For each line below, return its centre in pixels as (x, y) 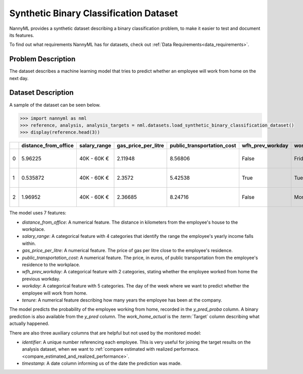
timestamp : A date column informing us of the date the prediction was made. (102, 363)
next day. (19, 78)
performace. (186, 349)
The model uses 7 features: (38, 213)
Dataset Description (41, 93)
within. (29, 243)
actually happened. (29, 323)
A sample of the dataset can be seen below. (55, 105)
